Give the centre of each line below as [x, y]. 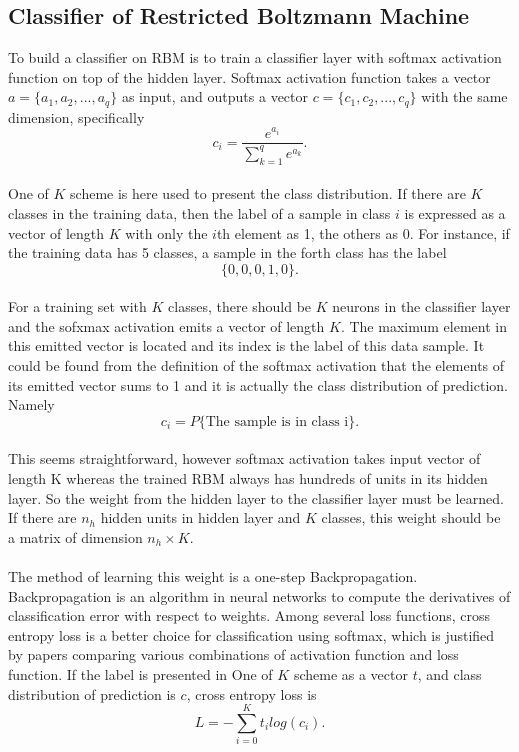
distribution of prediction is [92, 693]
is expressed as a [455, 212]
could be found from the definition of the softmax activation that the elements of [256, 365]
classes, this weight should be [411, 517]
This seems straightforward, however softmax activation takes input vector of [244, 458]
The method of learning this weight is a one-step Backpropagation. [213, 576]
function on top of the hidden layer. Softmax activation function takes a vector [249, 76]
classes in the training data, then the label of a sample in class [199, 212]
